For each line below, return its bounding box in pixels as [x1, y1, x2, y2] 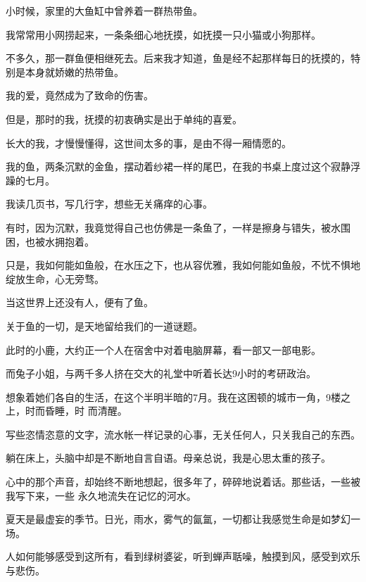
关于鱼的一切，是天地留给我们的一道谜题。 [6, 318, 203, 333]
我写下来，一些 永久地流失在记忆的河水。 [6, 488, 196, 502]
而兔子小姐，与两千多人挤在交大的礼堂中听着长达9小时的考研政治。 [6, 366, 316, 381]
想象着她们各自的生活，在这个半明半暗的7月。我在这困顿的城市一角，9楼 [6, 389, 341, 404]
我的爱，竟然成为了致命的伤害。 [6, 88, 153, 103]
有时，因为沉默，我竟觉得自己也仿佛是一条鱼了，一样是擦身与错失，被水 [6, 220, 341, 234]
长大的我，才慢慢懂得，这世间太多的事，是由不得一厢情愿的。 [6, 135, 291, 150]
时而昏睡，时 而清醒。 [25, 403, 127, 418]
